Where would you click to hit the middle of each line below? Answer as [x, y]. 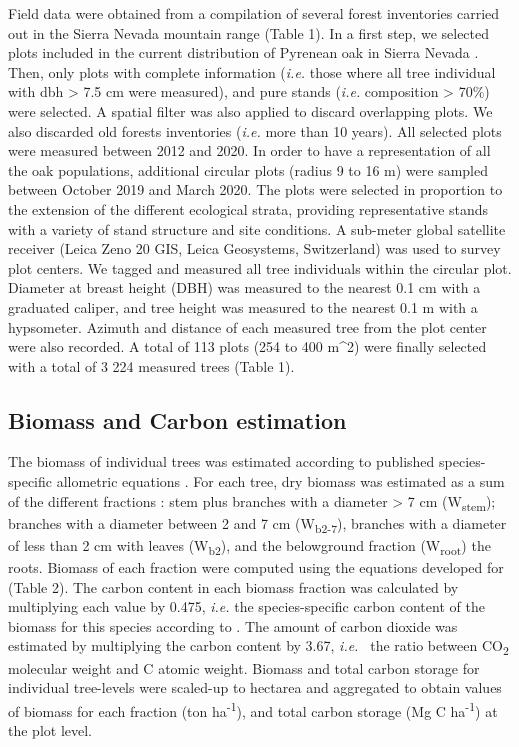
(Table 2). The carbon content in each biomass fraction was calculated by [233, 586]
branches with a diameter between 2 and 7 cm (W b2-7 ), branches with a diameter [257, 524]
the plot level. [50, 729]
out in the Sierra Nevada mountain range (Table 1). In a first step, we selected [249, 32]
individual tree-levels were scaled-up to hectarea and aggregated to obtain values [255, 687]
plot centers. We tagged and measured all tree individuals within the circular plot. [260, 267]
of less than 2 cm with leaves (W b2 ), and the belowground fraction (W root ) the [249, 546]
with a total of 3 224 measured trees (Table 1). [151, 365]
